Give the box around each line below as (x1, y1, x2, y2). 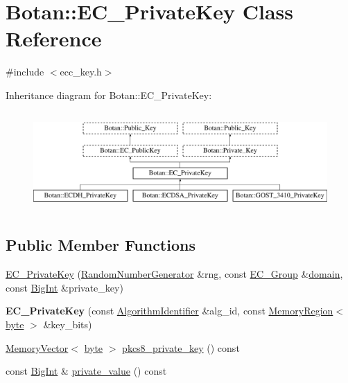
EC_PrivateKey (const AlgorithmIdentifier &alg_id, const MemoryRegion (6, 303, 333, 318)
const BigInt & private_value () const (6, 364, 167, 378)
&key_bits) (43, 317, 92, 332)
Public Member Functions (6, 234, 195, 256)
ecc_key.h (60, 64, 102, 79)
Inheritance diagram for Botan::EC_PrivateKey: (6, 87, 212, 102)
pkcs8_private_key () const (122, 340, 240, 355)
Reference (6, 24, 102, 53)
